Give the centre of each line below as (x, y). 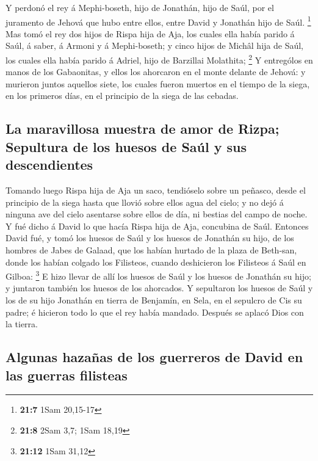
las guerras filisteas (67, 375)
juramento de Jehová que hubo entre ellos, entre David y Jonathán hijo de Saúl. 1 (158, 21)
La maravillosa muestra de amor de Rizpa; (143, 129)
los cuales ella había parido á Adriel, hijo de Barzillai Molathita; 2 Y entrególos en (159, 59)
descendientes (49, 165)
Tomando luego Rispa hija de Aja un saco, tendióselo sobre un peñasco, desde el (156, 190)
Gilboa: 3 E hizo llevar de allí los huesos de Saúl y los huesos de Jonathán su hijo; (158, 275)
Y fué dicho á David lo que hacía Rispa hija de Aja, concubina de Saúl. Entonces (157, 226)
